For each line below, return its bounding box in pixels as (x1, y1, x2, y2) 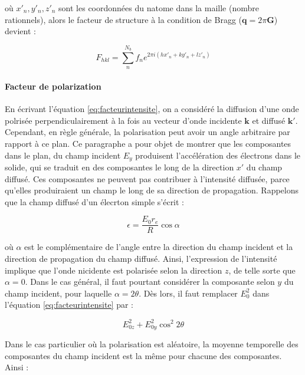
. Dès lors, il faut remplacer (139, 287, 238, 299)
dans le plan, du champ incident (5, 149, 121, 161)
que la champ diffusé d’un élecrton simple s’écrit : (5, 195, 185, 208)
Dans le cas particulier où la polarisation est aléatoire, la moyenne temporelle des (5, 337, 299, 350)
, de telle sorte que (228, 264, 296, 276)
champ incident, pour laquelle (5, 287, 112, 299)
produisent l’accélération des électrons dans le (135, 149, 300, 161)
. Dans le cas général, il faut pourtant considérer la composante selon (25, 275, 275, 288)
